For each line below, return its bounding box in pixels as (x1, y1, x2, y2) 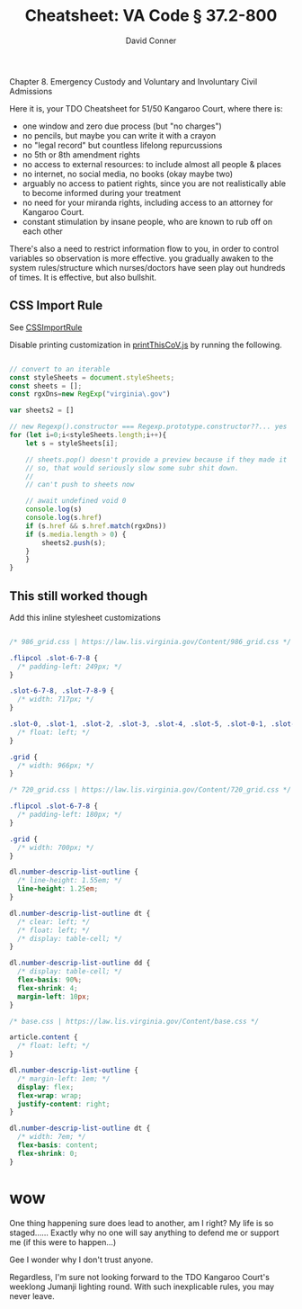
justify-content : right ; (17, 1099, 111, 1108)
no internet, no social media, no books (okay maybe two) (22, 168, 234, 179)
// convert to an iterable (9, 364, 111, 373)
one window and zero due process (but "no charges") (22, 121, 222, 131)
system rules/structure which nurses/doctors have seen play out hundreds (9, 262, 286, 273)
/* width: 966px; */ (17, 761, 94, 770)
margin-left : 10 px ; (17, 991, 91, 1001)
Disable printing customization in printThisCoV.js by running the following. (9, 339, 283, 350)
